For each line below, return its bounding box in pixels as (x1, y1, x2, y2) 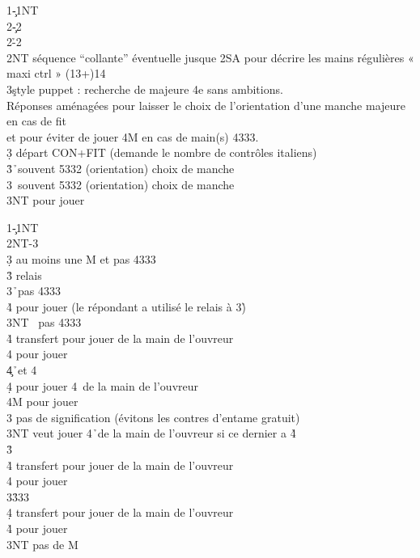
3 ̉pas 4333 (6, 282, 61, 299)
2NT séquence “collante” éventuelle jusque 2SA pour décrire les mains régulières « (6, 49, 414, 66)
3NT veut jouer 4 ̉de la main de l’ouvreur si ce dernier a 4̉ (6, 425, 296, 442)
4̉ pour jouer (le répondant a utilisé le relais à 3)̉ (6, 298, 246, 315)
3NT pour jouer (6, 192, 85, 209)
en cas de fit (6, 112, 66, 129)
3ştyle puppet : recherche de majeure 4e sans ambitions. (6, 80, 283, 97)
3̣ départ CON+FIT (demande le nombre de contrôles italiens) (6, 144, 317, 161)
